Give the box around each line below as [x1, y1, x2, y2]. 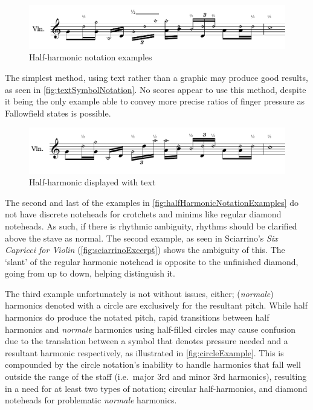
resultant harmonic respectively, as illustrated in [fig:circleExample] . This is [5, 346, 284, 359]
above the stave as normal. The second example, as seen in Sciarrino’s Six [5, 231, 278, 244]
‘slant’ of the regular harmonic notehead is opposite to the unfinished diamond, [5, 255, 298, 267]
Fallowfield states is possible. [5, 106, 111, 119]
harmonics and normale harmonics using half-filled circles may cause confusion [5, 322, 296, 335]
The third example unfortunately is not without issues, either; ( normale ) [5, 287, 274, 299]
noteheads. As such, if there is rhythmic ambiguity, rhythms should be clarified [5, 219, 297, 232]
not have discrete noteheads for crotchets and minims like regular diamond [5, 208, 282, 220]
